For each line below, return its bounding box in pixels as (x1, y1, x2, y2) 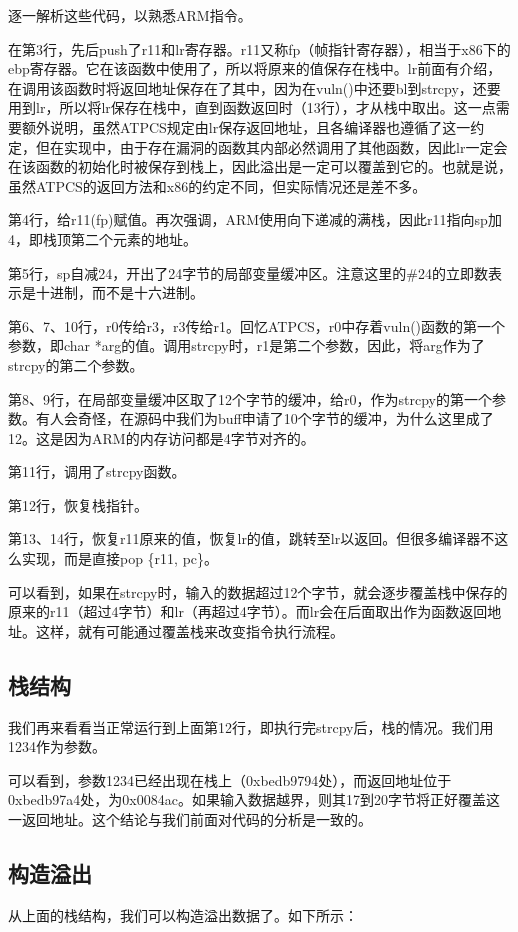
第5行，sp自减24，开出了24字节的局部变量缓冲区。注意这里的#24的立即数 (8, 262, 488, 283)
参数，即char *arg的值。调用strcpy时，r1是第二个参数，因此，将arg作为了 (8, 335, 485, 356)
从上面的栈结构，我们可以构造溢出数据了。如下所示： (8, 904, 358, 925)
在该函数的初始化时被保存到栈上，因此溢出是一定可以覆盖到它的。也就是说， (8, 156, 512, 177)
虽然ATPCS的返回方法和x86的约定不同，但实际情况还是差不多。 (8, 175, 427, 196)
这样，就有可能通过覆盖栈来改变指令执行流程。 (35, 620, 344, 641)
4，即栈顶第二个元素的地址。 (8, 228, 197, 249)
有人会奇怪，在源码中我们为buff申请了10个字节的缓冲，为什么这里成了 (35, 408, 494, 429)
